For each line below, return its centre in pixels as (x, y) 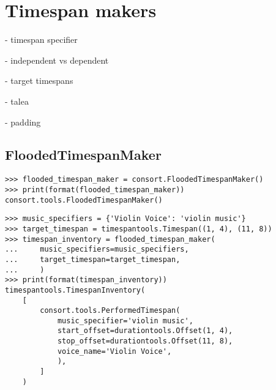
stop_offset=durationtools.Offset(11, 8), (145, 341)
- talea (17, 101)
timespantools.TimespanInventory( (75, 290)
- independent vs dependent (57, 60)
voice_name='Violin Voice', (114, 351)
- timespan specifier (41, 39)
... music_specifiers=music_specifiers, (97, 249)
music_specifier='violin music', (125, 321)
